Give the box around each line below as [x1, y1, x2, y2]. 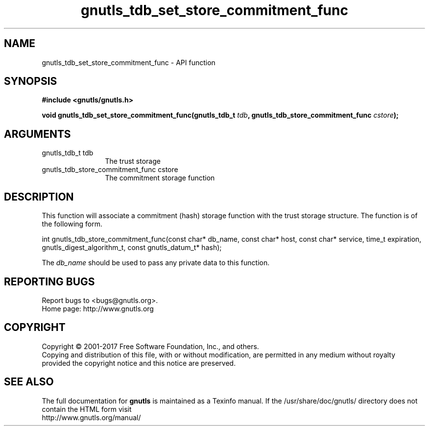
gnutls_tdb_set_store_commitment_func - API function [42, 58, 215, 67]
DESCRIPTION [4, 190, 74, 203]
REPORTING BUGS [4, 275, 95, 288]
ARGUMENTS [4, 127, 71, 140]
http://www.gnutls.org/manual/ [42, 413, 141, 422]
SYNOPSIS [4, 75, 57, 88]
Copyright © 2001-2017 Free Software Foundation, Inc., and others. [42, 342, 259, 351]
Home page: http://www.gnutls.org [42, 304, 154, 313]
